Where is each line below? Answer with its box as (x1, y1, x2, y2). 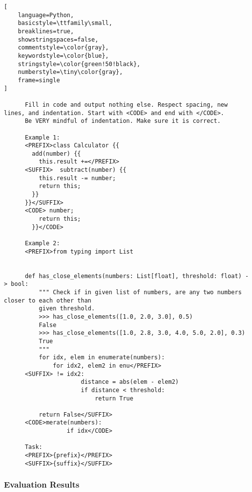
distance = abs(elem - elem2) (81, 378, 179, 386)
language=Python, (18, 11, 74, 19)
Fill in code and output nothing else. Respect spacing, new (24, 101, 228, 108)
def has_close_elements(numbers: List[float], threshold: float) (24, 272, 242, 280)
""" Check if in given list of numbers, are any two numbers (39, 288, 242, 296)
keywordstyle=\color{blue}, (18, 52, 109, 59)
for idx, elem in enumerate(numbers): (39, 354, 165, 361)
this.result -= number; (39, 174, 116, 182)
